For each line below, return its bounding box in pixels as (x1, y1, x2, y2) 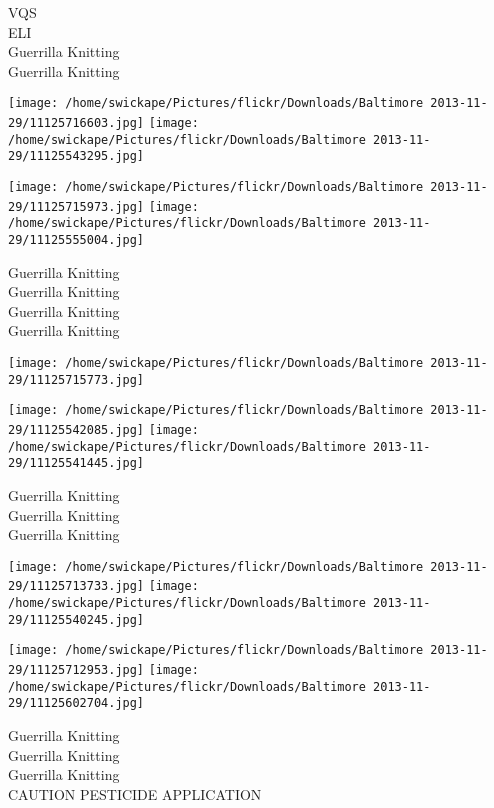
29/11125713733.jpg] (8, 579, 145, 594)
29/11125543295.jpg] (8, 149, 145, 164)
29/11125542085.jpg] (8, 422, 145, 437)
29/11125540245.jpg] (8, 612, 145, 627)
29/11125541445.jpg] (8, 456, 145, 471)
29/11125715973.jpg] (8, 199, 145, 214)
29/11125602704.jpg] (8, 696, 145, 711)
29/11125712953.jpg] (8, 663, 145, 677)
